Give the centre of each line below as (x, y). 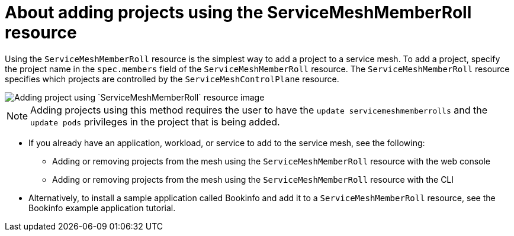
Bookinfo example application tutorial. (102, 208)
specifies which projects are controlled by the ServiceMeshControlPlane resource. (172, 79)
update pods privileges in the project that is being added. (155, 122)
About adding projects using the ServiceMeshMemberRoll (238, 12)
